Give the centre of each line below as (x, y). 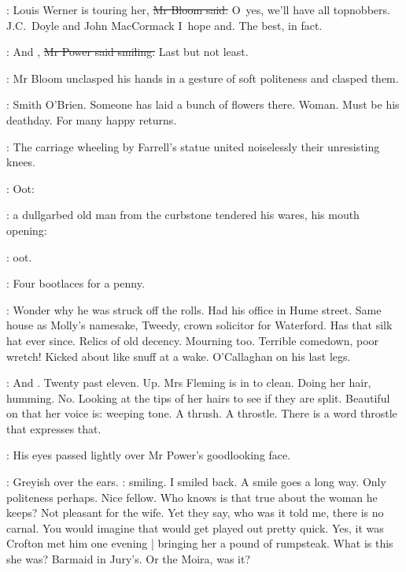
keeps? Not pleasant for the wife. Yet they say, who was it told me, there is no (195, 513)
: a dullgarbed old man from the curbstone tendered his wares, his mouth (183, 215)
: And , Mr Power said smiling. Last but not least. (127, 52)
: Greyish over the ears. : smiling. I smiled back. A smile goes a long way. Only (196, 482)
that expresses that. (54, 428)
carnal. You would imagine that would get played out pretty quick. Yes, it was (195, 527)
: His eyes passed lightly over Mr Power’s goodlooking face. (149, 455)
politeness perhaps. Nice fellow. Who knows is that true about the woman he (192, 497)
